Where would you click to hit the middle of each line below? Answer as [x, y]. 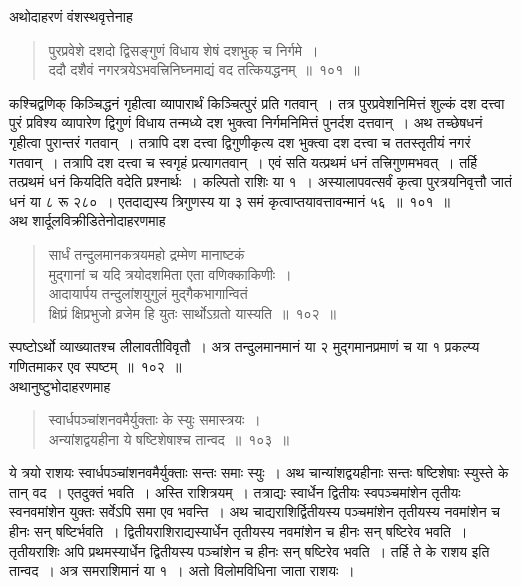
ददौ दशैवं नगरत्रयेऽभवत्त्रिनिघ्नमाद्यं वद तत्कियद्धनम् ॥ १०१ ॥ [204, 69]
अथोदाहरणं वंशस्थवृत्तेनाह [71, 16]
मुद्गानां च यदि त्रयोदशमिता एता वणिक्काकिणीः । [170, 273]
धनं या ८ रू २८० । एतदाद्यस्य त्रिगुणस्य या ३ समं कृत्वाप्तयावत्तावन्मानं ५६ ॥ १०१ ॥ [229, 200]
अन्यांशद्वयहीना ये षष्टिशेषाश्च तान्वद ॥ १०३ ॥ [168, 438]
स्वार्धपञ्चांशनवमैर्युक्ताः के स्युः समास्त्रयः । [154, 419]
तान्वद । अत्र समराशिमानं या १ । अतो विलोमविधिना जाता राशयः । [182, 570]
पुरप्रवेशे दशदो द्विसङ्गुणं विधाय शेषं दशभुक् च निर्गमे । [183, 49]
